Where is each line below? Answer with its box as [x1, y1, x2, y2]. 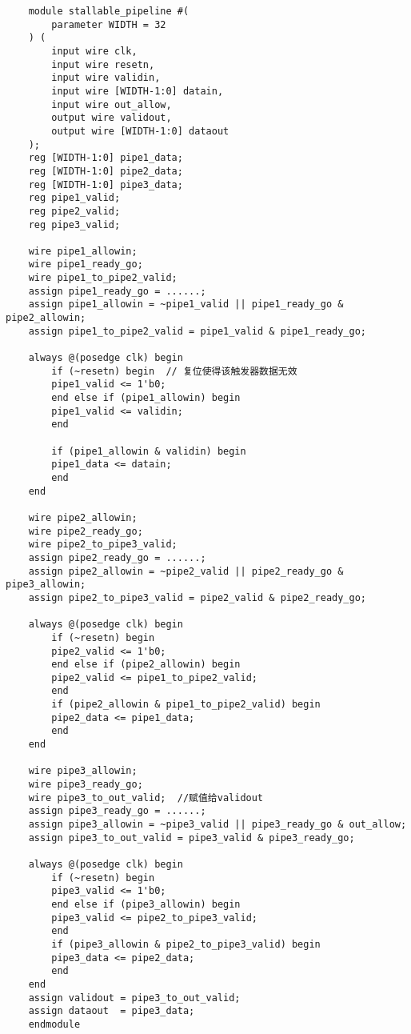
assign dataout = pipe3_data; [28, 1005, 195, 1017]
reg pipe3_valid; [28, 218, 121, 230]
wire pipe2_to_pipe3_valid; [28, 539, 178, 551]
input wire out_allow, [51, 98, 172, 110]
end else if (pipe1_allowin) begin [51, 392, 241, 404]
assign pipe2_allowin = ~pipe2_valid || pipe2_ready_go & [28, 565, 344, 577]
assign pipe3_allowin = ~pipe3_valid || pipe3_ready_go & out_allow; [28, 819, 407, 831]
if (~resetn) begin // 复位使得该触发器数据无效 [51, 365, 297, 377]
